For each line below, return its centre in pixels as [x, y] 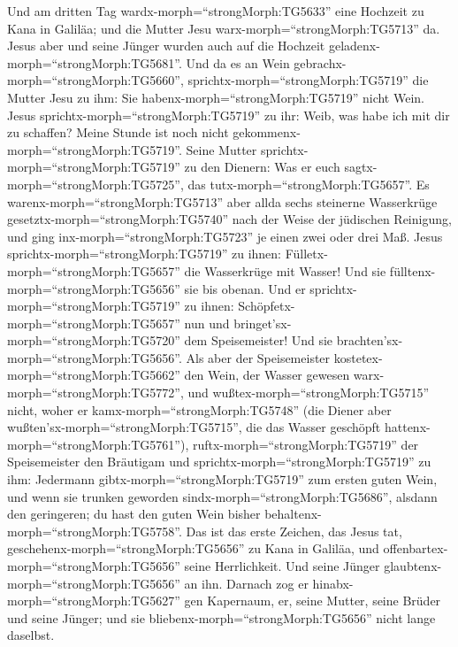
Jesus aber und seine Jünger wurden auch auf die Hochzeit [166, 46]
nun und [207, 323]
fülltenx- [412, 270]
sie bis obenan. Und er [245, 288]
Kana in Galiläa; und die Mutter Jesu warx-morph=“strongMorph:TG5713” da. [224, 28]
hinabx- [333, 583]
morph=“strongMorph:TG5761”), [98, 444]
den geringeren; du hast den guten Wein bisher [134, 514]
